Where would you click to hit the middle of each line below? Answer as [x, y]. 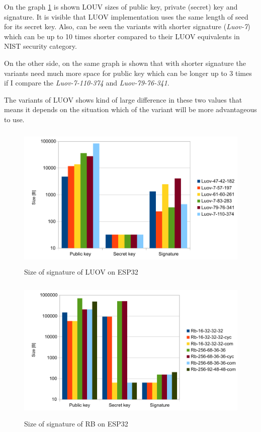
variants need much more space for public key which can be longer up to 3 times [128, 73]
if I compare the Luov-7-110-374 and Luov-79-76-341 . [87, 83]
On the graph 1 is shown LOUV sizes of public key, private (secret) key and [121, 7]
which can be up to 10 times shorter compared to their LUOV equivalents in [122, 36]
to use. [14, 119]
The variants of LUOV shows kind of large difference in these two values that [123, 99]
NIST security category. [40, 46]
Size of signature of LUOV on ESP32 [81, 271]
